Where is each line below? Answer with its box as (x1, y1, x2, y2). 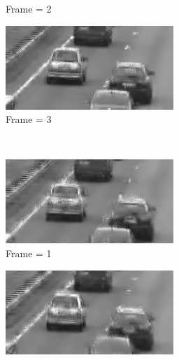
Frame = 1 (6, 245, 52, 260)
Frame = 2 (6, 1, 52, 15)
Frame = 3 (6, 112, 52, 127)
